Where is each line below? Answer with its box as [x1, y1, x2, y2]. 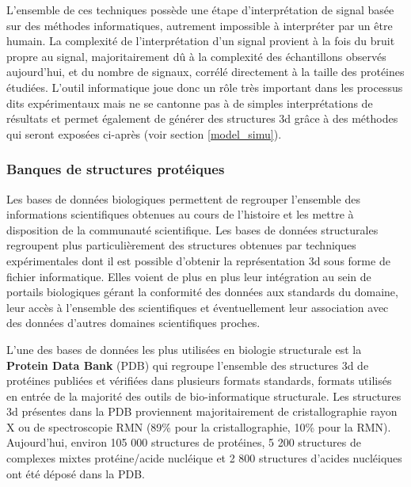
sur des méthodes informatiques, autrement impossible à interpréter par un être [6, 17, 393, 33]
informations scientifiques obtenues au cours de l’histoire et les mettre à [6, 206, 354, 223]
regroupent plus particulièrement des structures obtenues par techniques [6, 237, 356, 253]
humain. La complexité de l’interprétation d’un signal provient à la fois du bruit [6, 32, 395, 49]
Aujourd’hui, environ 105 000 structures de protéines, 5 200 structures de [6, 434, 361, 451]
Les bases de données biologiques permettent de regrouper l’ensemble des [6, 190, 360, 207]
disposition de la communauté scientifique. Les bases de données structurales [6, 221, 379, 238]
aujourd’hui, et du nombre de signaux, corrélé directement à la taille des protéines [6, 63, 405, 80]
